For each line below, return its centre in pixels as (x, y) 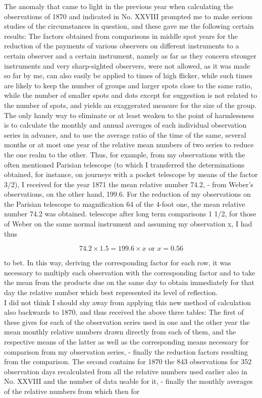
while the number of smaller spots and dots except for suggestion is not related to (131, 95)
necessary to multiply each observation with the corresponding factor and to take (130, 272)
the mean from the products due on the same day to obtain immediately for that (129, 282)
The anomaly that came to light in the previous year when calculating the (119, 6)
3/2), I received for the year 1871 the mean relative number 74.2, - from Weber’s (129, 184)
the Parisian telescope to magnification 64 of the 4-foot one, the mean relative (125, 204)
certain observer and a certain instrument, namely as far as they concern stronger (130, 55)
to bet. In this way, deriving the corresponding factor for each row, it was (118, 263)
